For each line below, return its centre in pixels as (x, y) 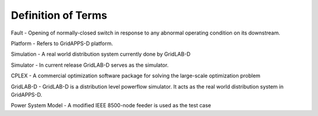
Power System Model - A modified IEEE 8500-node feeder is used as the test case (111, 105)
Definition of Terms (59, 15)
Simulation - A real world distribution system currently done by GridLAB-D (101, 54)
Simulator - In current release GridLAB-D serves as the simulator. (90, 65)
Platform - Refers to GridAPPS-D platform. (62, 43)
